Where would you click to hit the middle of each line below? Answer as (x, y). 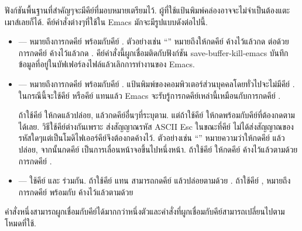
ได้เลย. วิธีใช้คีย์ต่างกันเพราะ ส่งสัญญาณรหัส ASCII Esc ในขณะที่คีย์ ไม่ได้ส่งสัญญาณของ (156, 126)
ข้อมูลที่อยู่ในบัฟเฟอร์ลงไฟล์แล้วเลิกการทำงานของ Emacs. (107, 64)
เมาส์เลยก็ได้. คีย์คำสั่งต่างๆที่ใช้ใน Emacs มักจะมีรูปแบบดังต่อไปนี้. (106, 21)
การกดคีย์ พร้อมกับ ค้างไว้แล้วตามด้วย (76, 192)
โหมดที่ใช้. (20, 223)
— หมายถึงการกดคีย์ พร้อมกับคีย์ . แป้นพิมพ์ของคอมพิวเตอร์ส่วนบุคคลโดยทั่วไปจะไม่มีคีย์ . (157, 83)
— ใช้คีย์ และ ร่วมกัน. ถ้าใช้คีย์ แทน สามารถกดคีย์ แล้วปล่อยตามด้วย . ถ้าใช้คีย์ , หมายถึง (155, 180)
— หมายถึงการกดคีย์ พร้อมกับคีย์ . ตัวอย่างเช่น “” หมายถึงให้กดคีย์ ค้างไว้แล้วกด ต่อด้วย (154, 41)
